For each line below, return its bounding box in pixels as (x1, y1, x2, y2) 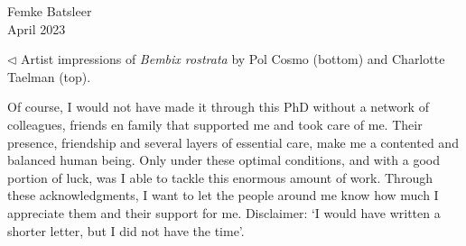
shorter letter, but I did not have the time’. (7, 221, 245, 240)
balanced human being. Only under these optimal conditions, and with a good (7, 150, 440, 169)
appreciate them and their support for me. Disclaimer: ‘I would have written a (7, 203, 441, 222)
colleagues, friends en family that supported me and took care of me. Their (7, 114, 423, 133)
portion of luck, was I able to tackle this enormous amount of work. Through (7, 168, 433, 187)
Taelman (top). (7, 67, 91, 86)
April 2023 (7, 19, 66, 38)
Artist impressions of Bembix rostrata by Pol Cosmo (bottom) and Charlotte (21, 50, 445, 68)
